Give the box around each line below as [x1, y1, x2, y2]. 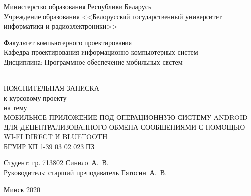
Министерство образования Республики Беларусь [4, 1, 152, 11]
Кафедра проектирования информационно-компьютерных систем [4, 47, 198, 57]
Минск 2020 [4, 184, 41, 194]
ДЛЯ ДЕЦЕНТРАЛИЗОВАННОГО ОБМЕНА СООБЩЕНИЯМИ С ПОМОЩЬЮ [4, 121, 245, 132]
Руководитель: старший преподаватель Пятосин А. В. [4, 167, 167, 177]
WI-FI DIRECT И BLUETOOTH [4, 131, 108, 142]
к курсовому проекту [4, 92, 67, 103]
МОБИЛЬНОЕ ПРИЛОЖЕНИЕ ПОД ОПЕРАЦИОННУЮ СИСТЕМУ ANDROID [4, 112, 248, 122]
